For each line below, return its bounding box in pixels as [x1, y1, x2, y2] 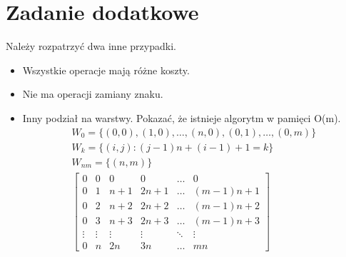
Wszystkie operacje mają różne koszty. [22, 62, 190, 77]
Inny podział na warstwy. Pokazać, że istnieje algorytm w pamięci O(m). [22, 110, 341, 125]
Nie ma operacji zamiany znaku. [22, 86, 163, 101]
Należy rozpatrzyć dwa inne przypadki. [6, 39, 176, 54]
